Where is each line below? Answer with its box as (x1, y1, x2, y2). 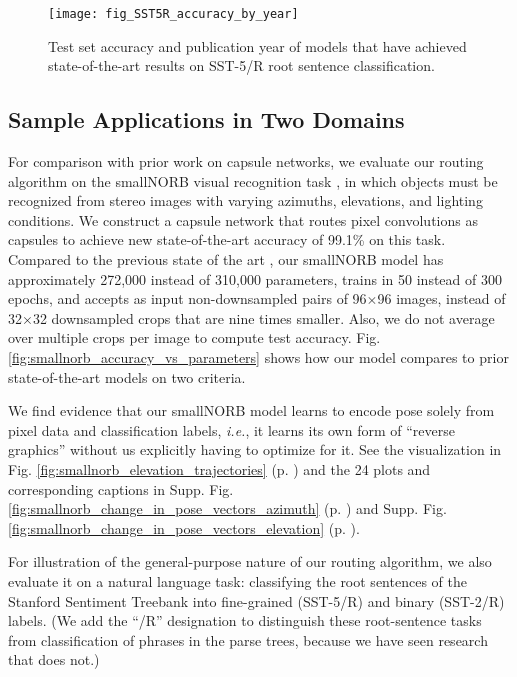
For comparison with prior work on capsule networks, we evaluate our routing (8, 151, 484, 172)
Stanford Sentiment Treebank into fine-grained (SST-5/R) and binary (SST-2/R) (8, 590, 505, 611)
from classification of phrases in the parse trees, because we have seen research (8, 629, 488, 650)
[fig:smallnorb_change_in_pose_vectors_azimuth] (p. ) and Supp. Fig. (8, 498, 447, 519)
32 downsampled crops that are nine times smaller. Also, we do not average (32, 307, 495, 328)
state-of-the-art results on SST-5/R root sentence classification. (48, 55, 435, 76)
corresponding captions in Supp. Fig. (8, 478, 234, 499)
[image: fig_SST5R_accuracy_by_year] (48, 7, 299, 21)
